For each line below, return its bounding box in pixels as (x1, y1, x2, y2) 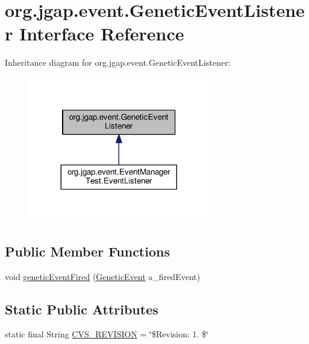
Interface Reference (19, 21, 184, 46)
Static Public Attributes (5, 299, 158, 318)
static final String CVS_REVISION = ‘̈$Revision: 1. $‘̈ (5, 328, 208, 340)
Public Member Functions (5, 241, 170, 260)
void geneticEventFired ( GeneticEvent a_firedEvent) (5, 270, 201, 282)
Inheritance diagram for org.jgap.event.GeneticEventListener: (5, 56, 231, 69)
